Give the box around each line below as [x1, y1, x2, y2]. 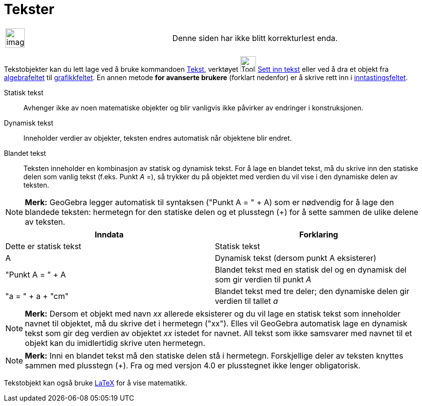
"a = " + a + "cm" [5, 291, 69, 301]
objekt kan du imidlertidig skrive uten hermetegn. [25, 338, 206, 348]
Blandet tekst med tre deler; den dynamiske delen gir [215, 286, 410, 296]
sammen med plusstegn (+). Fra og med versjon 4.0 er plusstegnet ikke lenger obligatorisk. [25, 360, 360, 370]
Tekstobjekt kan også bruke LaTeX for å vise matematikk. [4, 378, 188, 387]
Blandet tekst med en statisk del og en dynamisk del [215, 264, 407, 275]
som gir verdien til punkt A [215, 274, 312, 284]
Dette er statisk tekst [5, 241, 82, 251]
